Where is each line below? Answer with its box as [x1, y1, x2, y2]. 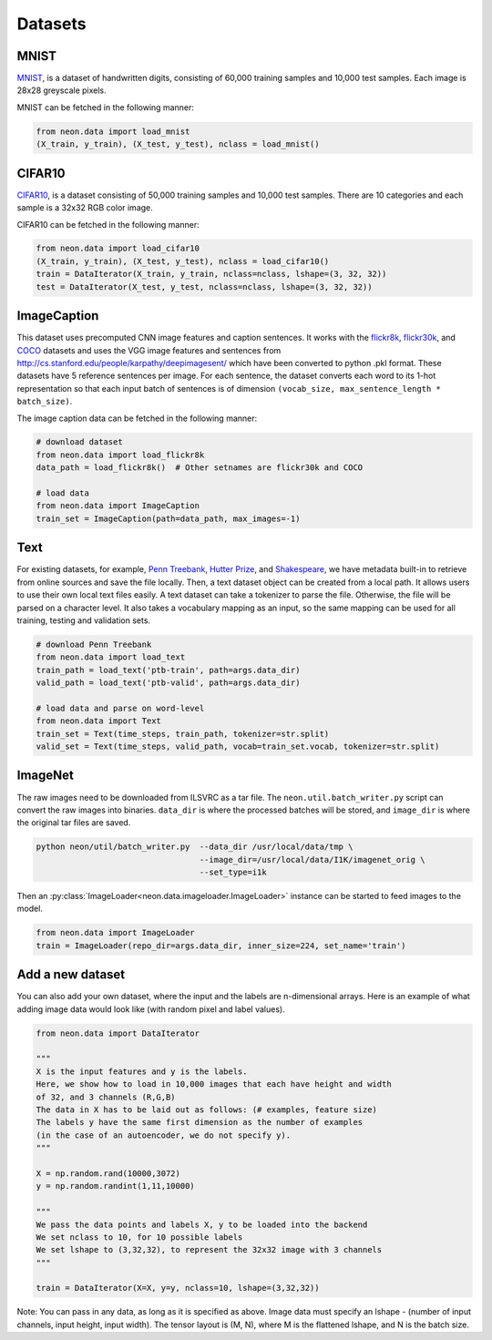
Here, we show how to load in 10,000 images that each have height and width [36, 1079, 392, 1089]
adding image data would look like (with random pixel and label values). [16, 1003, 286, 1015]
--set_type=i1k [199, 867, 268, 878]
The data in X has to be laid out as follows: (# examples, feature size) [36, 1105, 378, 1115]
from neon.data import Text [36, 716, 161, 726]
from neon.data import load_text [36, 652, 186, 662]
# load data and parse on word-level [36, 702, 205, 713]
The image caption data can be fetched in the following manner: [16, 413, 258, 424]
